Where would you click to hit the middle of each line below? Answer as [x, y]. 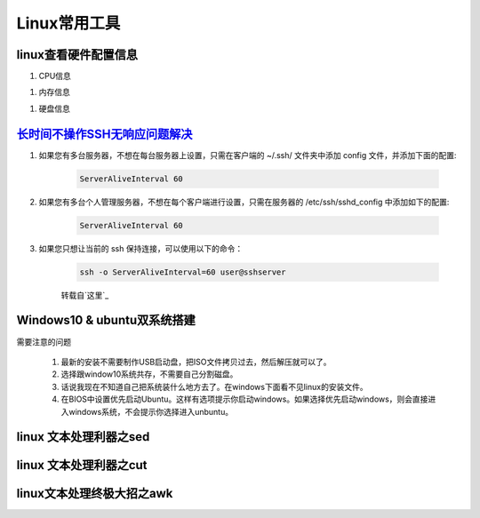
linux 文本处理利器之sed [83, 437]
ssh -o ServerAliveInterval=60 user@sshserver [183, 272]
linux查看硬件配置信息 [77, 55]
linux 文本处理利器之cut [82, 465]
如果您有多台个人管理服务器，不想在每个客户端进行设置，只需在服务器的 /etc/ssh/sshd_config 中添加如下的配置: [244, 202]
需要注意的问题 [44, 341]
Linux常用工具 [68, 23]
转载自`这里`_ [85, 295]
